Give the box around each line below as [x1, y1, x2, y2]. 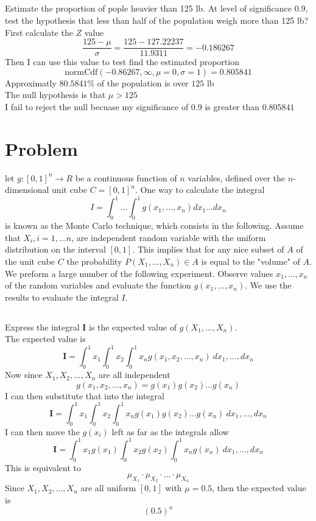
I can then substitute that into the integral [5, 389, 164, 402]
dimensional [5, 183, 49, 196]
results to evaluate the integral [5, 290, 119, 303]
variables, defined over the [188, 171, 286, 184]
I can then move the [5, 425, 80, 438]
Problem [5, 136, 78, 161]
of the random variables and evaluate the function [5, 279, 191, 292]
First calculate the [5, 26, 73, 38]
